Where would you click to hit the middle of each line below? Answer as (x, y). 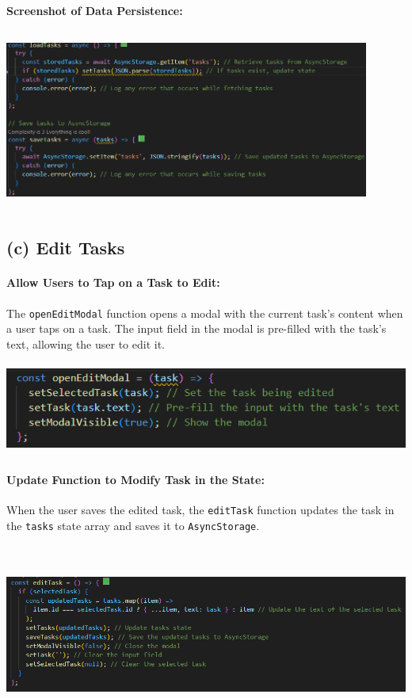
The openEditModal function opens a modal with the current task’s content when (205, 313)
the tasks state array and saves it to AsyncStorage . (133, 525)
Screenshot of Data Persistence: (95, 10)
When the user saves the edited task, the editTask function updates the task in (200, 510)
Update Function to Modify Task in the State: (135, 479)
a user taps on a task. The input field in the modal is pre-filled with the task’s (196, 328)
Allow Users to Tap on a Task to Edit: (113, 282)
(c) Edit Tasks (66, 248)
